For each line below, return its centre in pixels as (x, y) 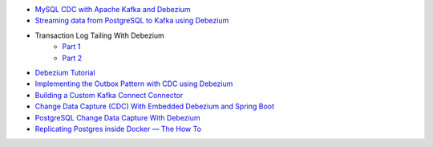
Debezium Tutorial (65, 72)
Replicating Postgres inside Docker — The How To (118, 129)
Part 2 (72, 58)
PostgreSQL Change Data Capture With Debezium (117, 117)
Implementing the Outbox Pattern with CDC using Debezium (134, 84)
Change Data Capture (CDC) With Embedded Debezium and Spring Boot (155, 106)
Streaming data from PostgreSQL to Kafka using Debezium (132, 21)
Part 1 (71, 47)
